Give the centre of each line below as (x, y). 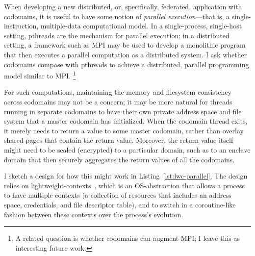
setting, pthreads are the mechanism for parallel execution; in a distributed (117, 35)
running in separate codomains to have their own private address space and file (123, 111)
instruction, (21, 26)
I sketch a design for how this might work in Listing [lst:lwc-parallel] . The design (126, 176)
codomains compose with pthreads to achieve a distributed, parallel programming (127, 64)
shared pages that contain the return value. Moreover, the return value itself (119, 140)
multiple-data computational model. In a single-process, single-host (141, 26)
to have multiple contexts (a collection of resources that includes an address (118, 195)
